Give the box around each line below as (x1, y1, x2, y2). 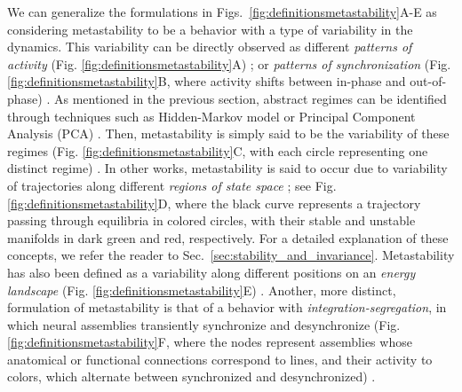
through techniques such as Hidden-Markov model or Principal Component (7, 106, 416, 125)
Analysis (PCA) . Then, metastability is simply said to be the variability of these (7, 124, 450, 143)
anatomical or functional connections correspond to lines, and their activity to (7, 349, 433, 368)
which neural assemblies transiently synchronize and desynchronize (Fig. (7, 315, 401, 333)
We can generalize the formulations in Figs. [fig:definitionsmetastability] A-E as (7, 3, 437, 20)
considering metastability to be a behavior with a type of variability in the (7, 20, 413, 38)
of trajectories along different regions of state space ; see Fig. (7, 176, 337, 194)
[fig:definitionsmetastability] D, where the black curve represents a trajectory (7, 193, 421, 212)
